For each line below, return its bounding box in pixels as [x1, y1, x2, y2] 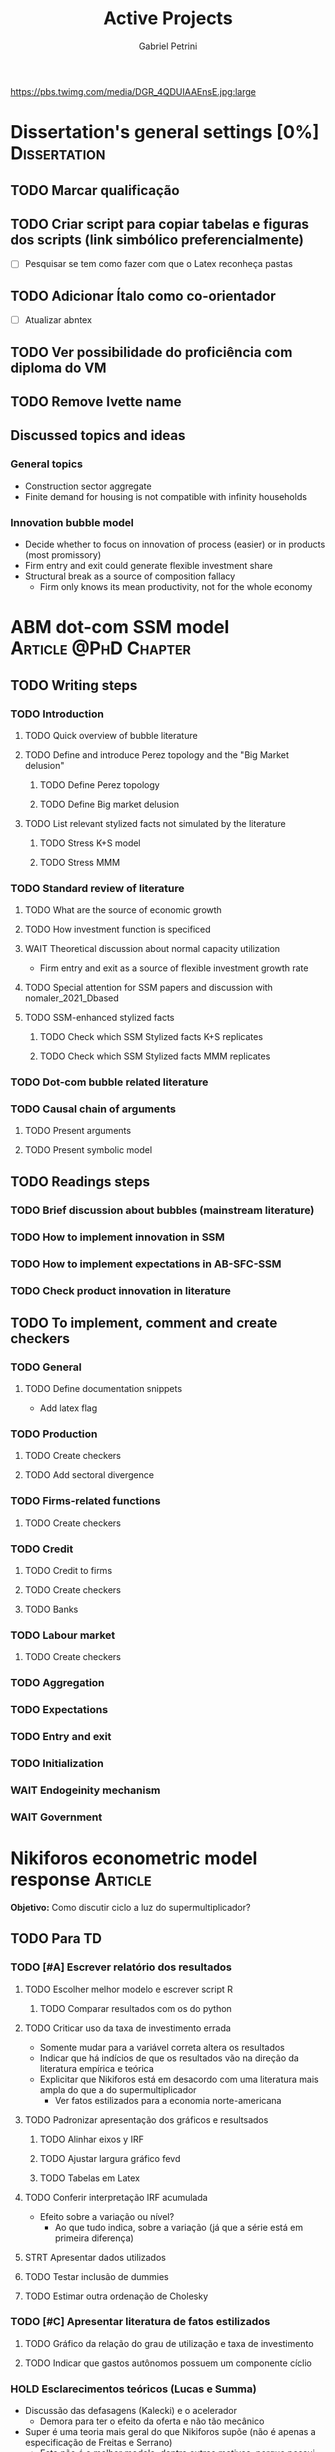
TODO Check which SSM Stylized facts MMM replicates [39, 1050, 271, 1062]
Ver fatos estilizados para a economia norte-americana [54, 2094, 282, 2106]
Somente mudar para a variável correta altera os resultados [39, 2041, 285, 2053]
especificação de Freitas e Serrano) [24, 2437, 173, 2449]
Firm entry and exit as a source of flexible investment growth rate [39, 962, 309, 974]
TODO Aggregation [10, 1676, 105, 1690]
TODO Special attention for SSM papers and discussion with [24, 982, 273, 994]
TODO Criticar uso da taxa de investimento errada [24, 2022, 232, 2034]
